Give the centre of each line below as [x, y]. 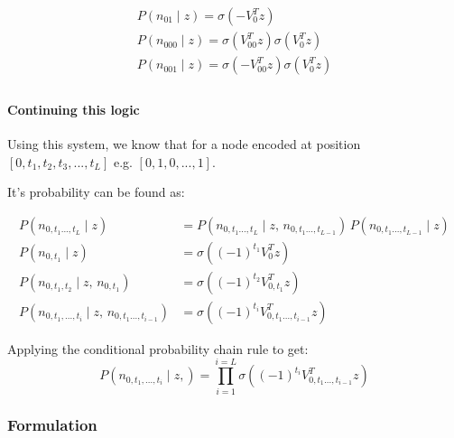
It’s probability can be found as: [96, 192]
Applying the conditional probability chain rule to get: [158, 348]
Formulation [52, 425]
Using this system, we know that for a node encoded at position [184, 143]
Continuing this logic [74, 109]
